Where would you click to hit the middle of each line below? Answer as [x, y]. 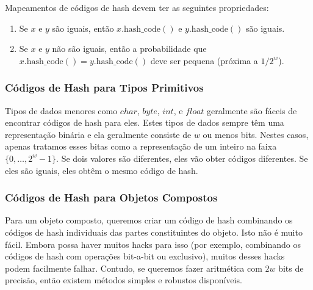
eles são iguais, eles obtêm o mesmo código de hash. [102, 170]
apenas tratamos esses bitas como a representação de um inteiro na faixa [141, 146]
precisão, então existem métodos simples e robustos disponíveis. [124, 280]
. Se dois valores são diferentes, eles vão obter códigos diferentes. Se [182, 158]
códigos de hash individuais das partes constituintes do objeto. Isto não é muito [154, 232]
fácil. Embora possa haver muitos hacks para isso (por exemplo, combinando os [153, 244]
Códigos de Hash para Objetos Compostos [111, 198]
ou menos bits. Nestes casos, [256, 134]
